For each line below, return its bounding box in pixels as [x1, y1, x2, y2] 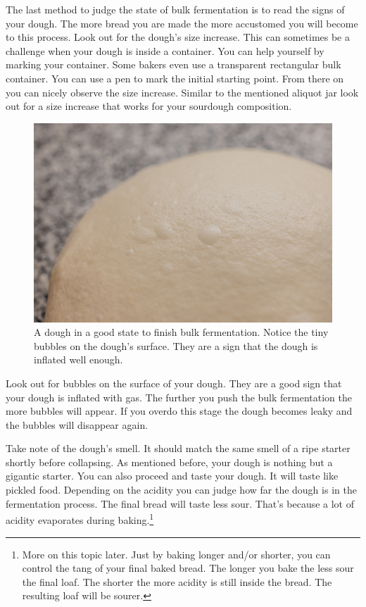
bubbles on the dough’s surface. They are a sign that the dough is [34, 338, 318, 353]
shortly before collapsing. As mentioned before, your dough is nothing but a [6, 454, 333, 469]
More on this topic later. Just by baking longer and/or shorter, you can [22, 546, 331, 561]
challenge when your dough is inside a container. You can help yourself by [6, 43, 324, 58]
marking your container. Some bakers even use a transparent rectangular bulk [6, 57, 341, 72]
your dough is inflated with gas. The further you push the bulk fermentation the [6, 389, 352, 404]
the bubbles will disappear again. [6, 417, 149, 432]
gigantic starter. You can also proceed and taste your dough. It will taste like [6, 468, 339, 483]
